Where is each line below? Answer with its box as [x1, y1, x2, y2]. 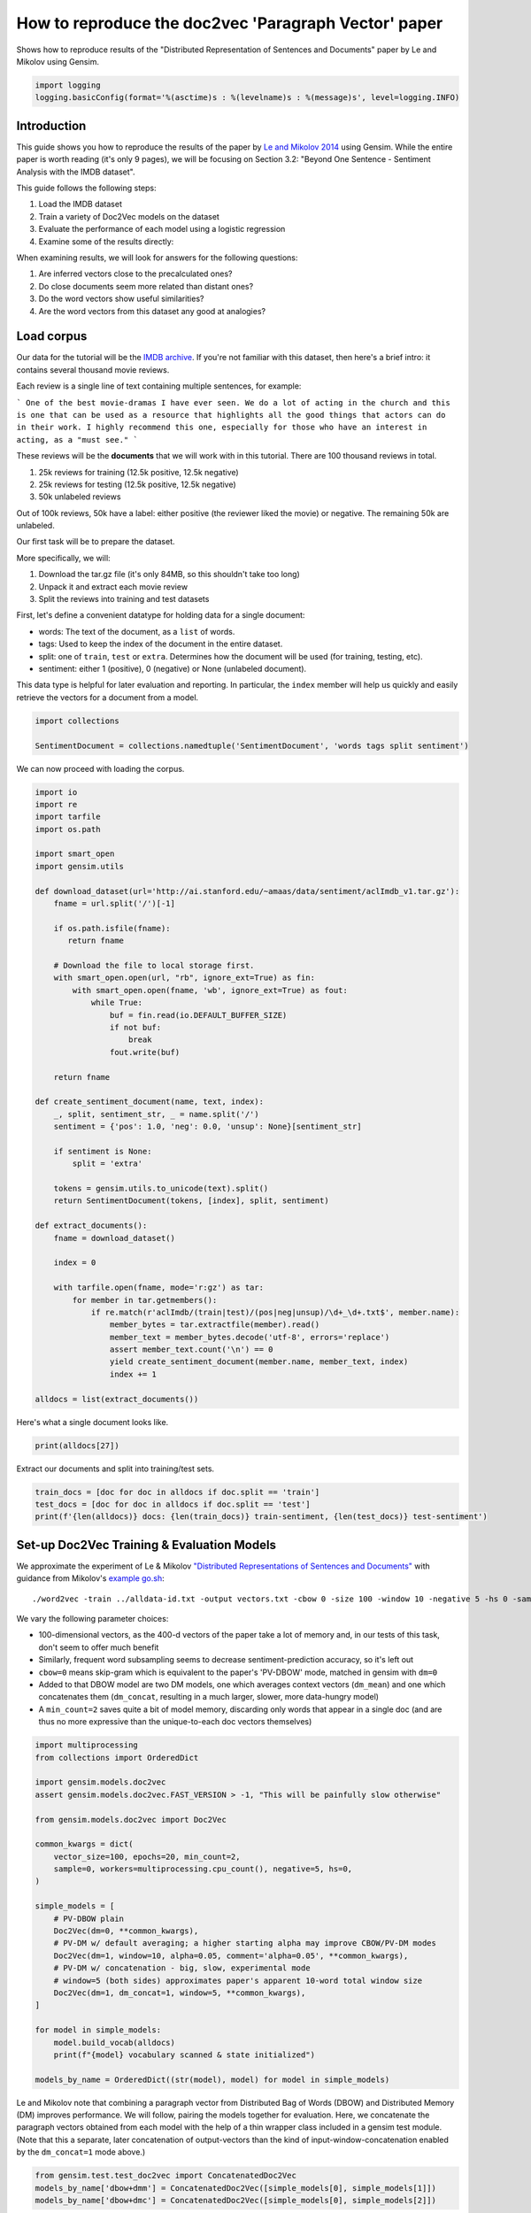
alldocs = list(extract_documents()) [35, 1394, 199, 1404]
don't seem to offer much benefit [38, 1642, 159, 1653]
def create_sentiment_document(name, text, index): [35, 1097, 265, 1106]
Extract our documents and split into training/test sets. [16, 1463, 215, 1474]
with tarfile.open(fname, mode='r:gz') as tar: [53, 1283, 265, 1292]
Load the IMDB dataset [38, 199, 123, 210]
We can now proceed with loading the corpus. [16, 763, 185, 774]
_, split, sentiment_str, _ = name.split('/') [53, 1109, 260, 1119]
